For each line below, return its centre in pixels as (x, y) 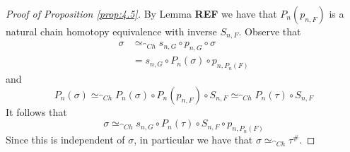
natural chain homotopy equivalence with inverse (111, 31)
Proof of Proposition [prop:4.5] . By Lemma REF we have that (141, 13)
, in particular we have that (193, 140)
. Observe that (270, 31)
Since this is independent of (65, 140)
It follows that (36, 111)
